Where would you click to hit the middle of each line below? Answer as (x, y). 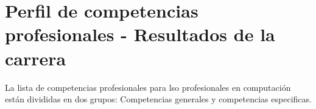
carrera (36, 58)
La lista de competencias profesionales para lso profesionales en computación (148, 87)
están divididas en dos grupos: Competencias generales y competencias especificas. (158, 99)
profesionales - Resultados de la (140, 34)
